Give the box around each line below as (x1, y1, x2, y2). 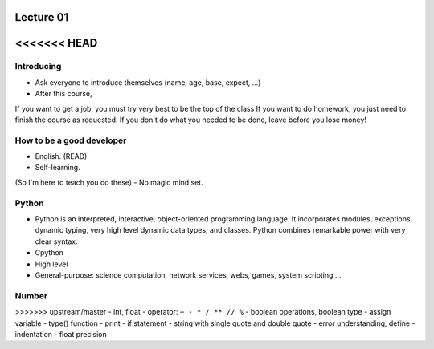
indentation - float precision (14, 329, 108, 339)
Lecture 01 (14, 10, 69, 24)
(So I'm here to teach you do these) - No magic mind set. (14, 177, 204, 187)
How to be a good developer (14, 135, 127, 146)
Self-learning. (35, 163, 80, 172)
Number (14, 290, 48, 301)
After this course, (35, 89, 92, 99)
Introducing (14, 61, 62, 72)
